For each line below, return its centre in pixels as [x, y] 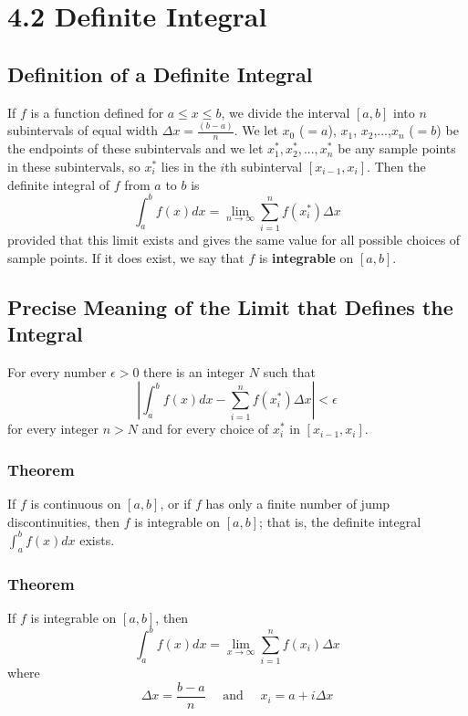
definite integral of [59, 184]
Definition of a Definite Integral [160, 74]
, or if [176, 504]
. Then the [396, 166]
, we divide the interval [286, 112]
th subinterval [264, 166]
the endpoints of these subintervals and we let [135, 148]
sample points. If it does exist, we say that [126, 257]
